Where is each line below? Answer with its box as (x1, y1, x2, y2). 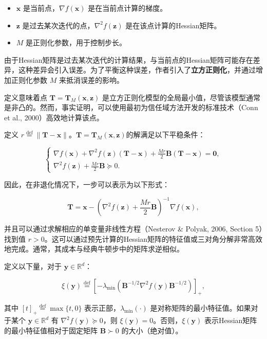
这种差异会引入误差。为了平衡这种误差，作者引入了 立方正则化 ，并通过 (18, 64, 256, 75)
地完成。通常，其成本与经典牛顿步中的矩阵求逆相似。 (4, 243, 184, 254)
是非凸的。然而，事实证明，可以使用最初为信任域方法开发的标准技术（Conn (4, 102, 258, 113)
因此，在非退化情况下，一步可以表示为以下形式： (4, 179, 169, 190)
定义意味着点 (4, 92, 47, 102)
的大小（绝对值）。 (121, 325, 183, 335)
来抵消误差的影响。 (59, 74, 124, 85)
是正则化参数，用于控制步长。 (26, 37, 127, 48)
